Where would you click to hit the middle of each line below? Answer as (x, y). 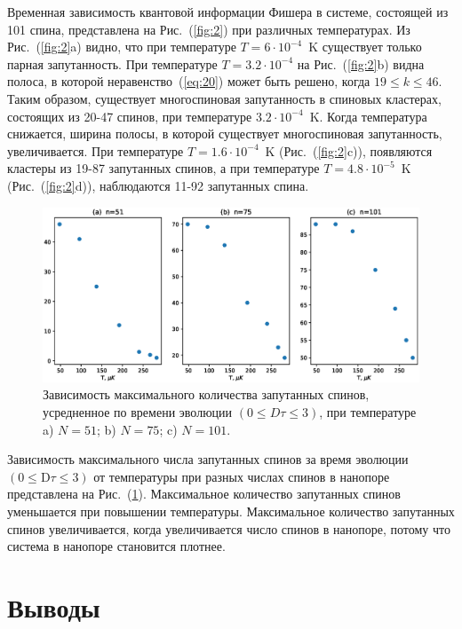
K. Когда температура (368, 116)
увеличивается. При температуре (96, 150)
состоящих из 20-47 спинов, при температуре (130, 116)
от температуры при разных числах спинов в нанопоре (242, 476)
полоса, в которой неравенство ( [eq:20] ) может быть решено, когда (189, 81)
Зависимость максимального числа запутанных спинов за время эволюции (208, 459)
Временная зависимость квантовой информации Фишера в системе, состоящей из (228, 12)
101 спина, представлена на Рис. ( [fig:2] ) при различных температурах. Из (209, 29)
